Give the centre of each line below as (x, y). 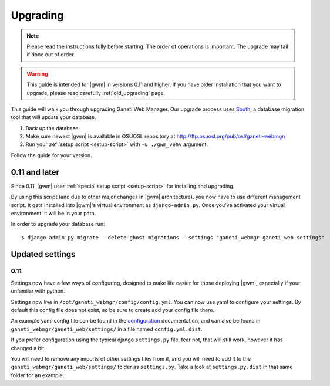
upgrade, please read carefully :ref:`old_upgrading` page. (96, 93)
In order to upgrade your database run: (58, 224)
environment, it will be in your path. (53, 213)
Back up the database (52, 128)
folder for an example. (38, 375)
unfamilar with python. (38, 291)
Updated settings (43, 254)
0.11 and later (35, 172)
